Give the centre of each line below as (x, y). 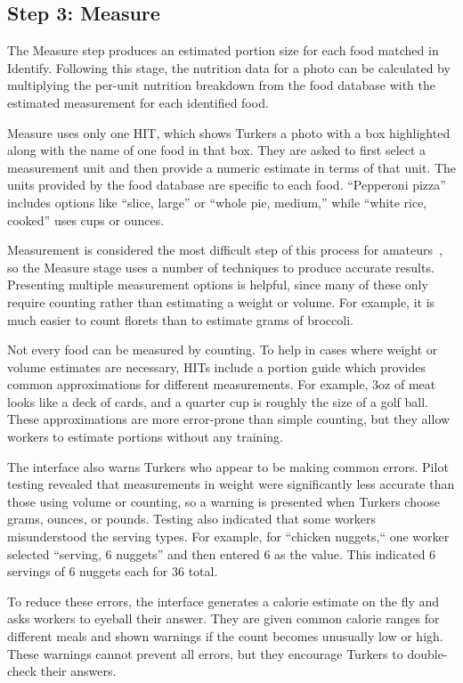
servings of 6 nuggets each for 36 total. (113, 571)
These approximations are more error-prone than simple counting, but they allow (229, 419)
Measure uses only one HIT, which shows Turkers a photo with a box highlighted (229, 132)
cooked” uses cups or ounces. (86, 220)
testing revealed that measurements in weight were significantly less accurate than (231, 484)
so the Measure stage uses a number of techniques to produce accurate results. (221, 267)
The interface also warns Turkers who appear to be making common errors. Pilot (228, 466)
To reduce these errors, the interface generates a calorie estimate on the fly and (223, 601)
